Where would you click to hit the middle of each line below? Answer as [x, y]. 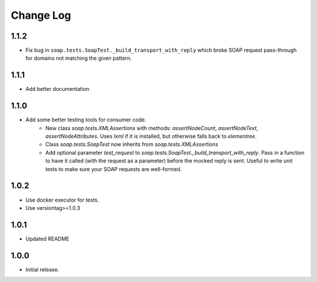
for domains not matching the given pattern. [79, 58]
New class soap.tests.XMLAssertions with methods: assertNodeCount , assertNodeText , [152, 128]
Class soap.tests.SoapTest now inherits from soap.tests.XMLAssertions [132, 144]
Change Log [41, 15]
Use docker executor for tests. [62, 200]
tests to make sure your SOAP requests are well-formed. [114, 169]
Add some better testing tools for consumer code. [86, 120]
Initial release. [42, 269]
